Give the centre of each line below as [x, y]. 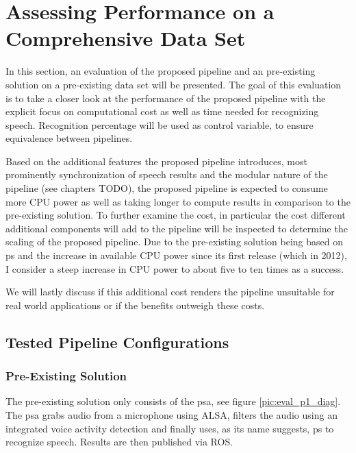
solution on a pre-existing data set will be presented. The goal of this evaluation [174, 84]
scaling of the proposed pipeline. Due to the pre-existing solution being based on [175, 242]
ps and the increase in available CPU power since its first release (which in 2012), [176, 255]
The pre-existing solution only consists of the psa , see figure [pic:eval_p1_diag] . [173, 401]
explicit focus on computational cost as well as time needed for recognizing [162, 111]
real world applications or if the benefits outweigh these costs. [135, 305]
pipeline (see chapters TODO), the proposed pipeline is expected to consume [167, 188]
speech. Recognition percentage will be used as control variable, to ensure [160, 124]
